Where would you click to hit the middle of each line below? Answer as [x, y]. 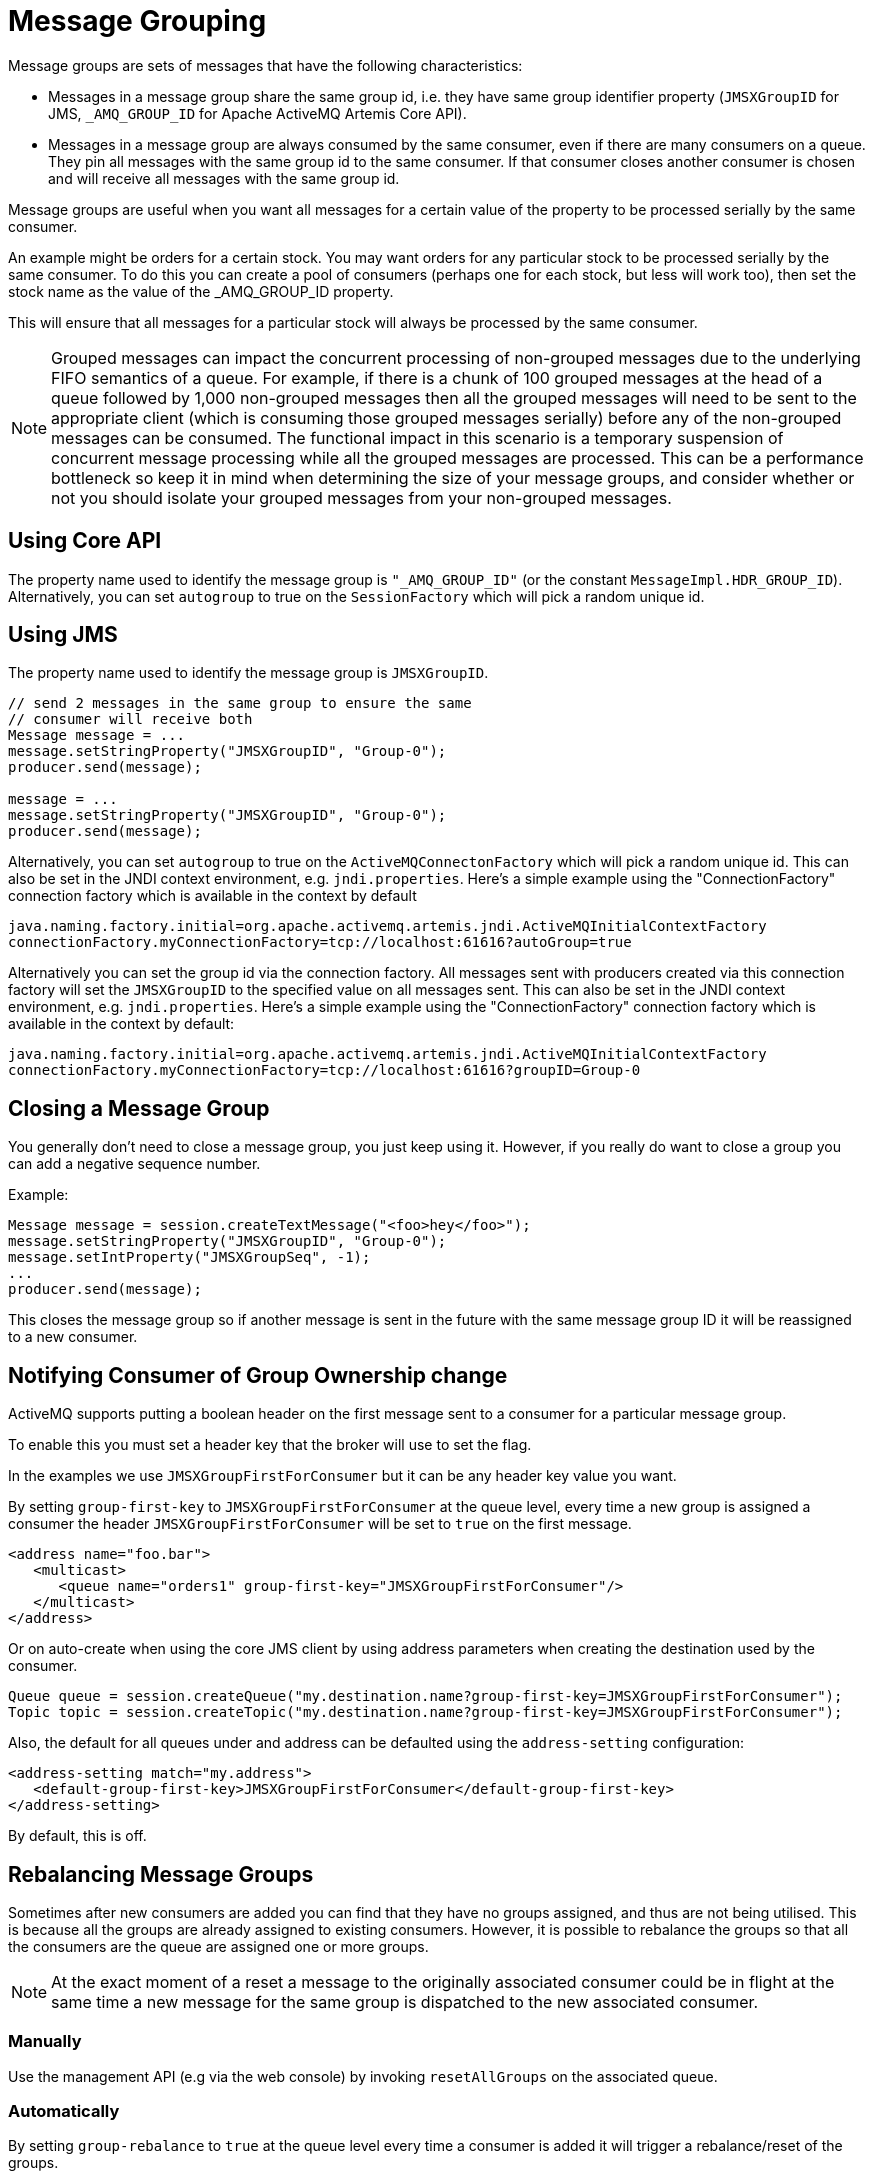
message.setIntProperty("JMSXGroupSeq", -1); [189, 1257]
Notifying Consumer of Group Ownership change [258, 1375]
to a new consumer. [73, 1337]
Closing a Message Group [139, 1108]
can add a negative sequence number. [134, 1164]
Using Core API [85, 541]
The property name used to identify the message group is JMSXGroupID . [248, 673]
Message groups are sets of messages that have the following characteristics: [265, 65]
